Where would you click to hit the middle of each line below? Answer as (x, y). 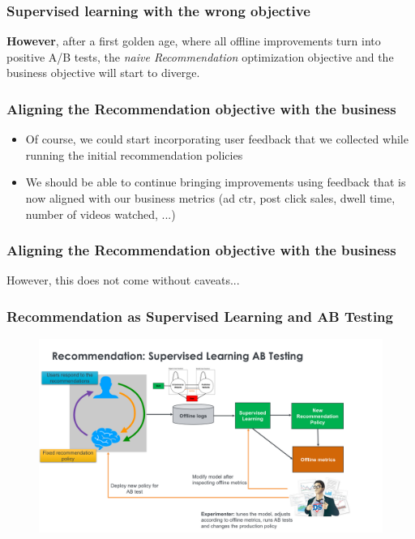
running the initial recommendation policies (134, 154)
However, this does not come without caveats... (123, 280)
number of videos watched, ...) (101, 214)
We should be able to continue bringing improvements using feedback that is (216, 182)
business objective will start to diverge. (103, 73)
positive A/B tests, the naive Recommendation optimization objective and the (200, 56)
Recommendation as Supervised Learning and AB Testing (200, 316)
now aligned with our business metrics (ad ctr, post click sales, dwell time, (210, 198)
